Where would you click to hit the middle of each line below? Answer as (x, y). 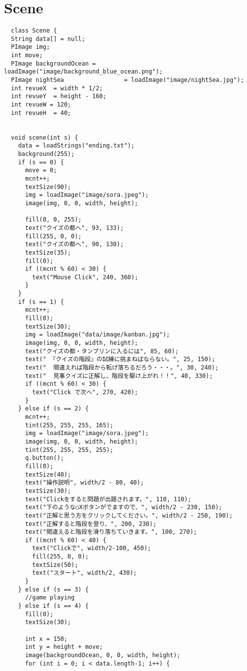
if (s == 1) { (41, 302)
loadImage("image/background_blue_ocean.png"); (84, 72)
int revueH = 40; (41, 113)
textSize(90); (48, 187)
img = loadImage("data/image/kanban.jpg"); (97, 335)
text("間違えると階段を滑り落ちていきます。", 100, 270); (111, 532)
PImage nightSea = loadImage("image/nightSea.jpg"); (127, 80)
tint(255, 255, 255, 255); (69, 450)
